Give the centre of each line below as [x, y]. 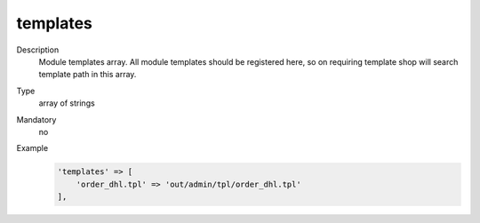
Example [32, 148]
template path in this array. [88, 75]
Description [38, 50]
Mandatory [36, 119]
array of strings [67, 103]
